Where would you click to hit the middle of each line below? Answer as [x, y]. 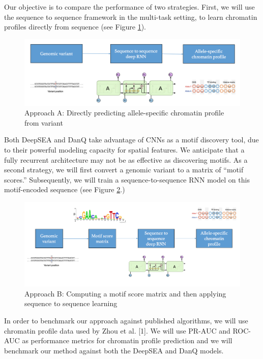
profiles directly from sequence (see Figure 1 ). [75, 27]
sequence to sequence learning [71, 303]
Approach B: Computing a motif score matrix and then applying [125, 293]
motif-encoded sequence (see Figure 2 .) [65, 189]
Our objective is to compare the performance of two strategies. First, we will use [129, 7]
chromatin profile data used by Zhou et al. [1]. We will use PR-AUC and [117, 330]
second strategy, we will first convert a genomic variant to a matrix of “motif [124, 170]
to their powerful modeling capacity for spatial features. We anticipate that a [124, 149]
